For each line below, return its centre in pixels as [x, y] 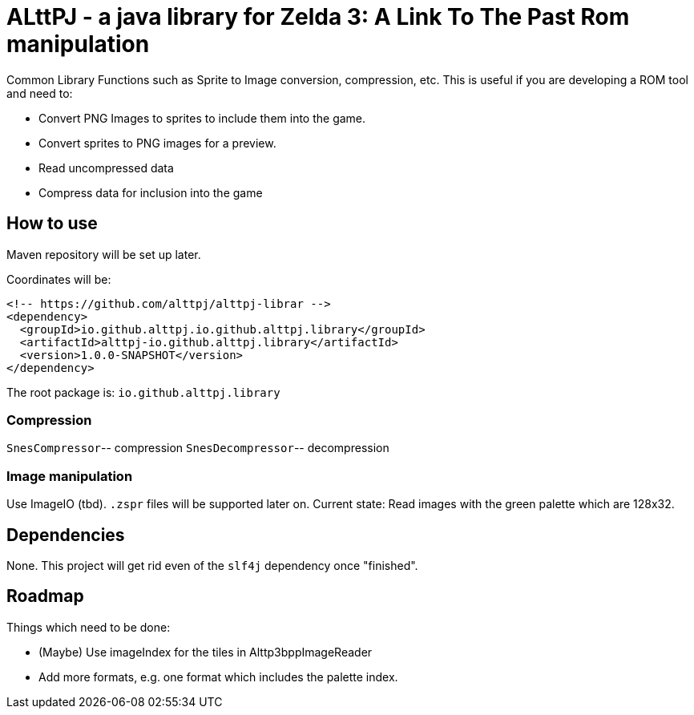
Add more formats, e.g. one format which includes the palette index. [218, 677]
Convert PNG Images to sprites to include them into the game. [202, 118]
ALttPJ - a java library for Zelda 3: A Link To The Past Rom [318, 17]
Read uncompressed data [106, 168]
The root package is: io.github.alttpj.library [143, 392]
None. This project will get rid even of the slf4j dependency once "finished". [212, 565]
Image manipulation [70, 476]
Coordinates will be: [59, 279]
